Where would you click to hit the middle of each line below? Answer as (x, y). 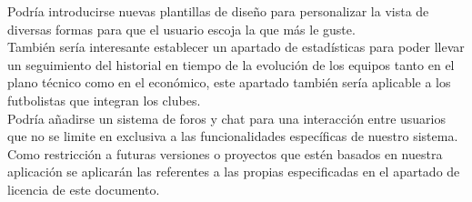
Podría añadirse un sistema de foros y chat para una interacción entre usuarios (226, 118)
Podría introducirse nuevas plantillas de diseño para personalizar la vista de (218, 11)
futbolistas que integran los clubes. (104, 100)
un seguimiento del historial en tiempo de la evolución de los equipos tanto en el (231, 64)
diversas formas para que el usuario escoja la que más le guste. (181, 29)
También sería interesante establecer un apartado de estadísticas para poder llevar (236, 47)
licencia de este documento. (84, 189)
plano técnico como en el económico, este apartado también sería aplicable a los (229, 82)
